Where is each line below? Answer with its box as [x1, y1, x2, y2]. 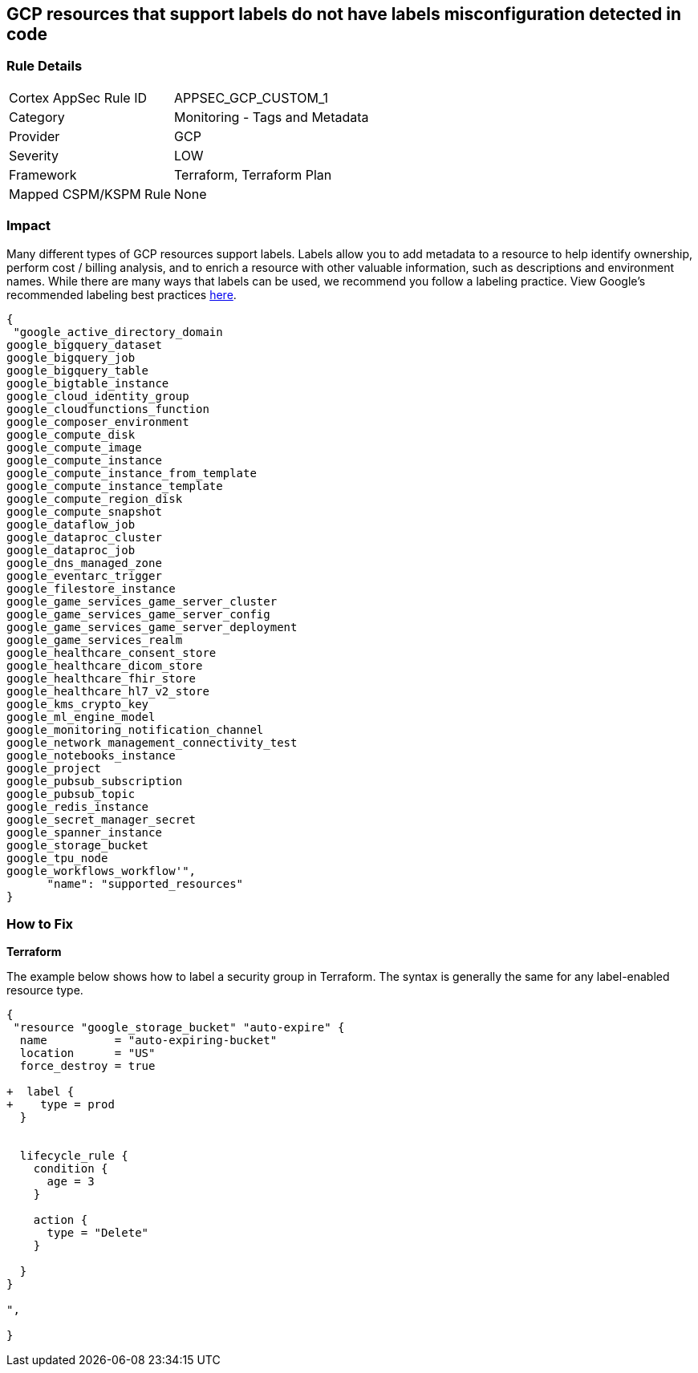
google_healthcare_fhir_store [6, 671, 197, 685]
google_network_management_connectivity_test [6, 735, 298, 749]
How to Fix [6, 915, 74, 932]
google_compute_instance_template [6, 479, 223, 492]
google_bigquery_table [6, 363, 149, 377]
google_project [6, 761, 102, 775]
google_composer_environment [6, 415, 189, 428]
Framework [9, 166, 77, 183]
